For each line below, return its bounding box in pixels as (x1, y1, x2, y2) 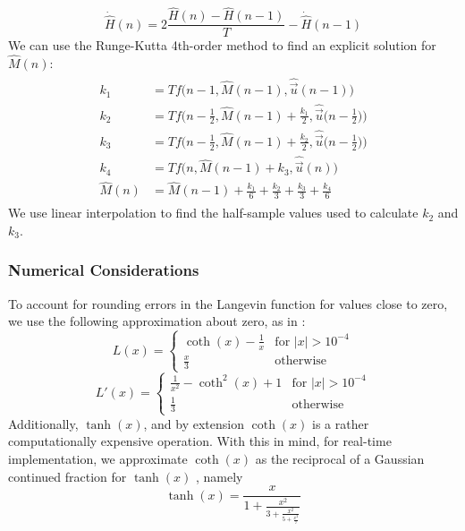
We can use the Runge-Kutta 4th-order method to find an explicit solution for (8, 36, 436, 55)
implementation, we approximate (8, 449, 188, 467)
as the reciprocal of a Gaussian (255, 449, 425, 467)
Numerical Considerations (8, 259, 199, 281)
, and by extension (143, 414, 244, 433)
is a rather (312, 414, 369, 433)
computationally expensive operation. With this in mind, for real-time (8, 432, 392, 450)
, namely (195, 467, 243, 485)
